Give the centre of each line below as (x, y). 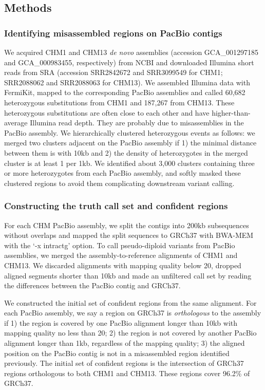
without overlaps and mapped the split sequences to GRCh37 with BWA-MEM (129, 235)
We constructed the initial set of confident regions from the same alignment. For (130, 302)
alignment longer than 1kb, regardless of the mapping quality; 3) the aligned (125, 343)
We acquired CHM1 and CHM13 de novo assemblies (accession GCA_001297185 (131, 52)
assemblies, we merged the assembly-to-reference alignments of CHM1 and (121, 255)
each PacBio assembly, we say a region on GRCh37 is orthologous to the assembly (133, 313)
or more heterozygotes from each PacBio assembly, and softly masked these (122, 173)
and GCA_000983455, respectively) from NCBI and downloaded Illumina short (129, 62)
